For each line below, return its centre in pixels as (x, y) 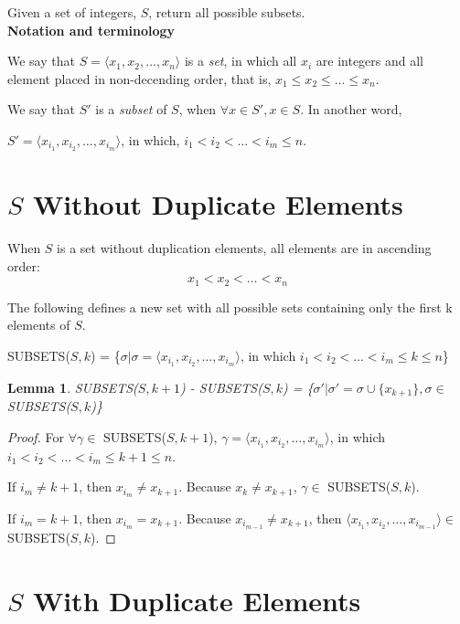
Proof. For (36, 436)
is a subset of (131, 109)
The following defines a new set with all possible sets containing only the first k (230, 307)
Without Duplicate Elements (218, 204)
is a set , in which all (241, 61)
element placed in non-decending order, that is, (139, 78)
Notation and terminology (91, 30)
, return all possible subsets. (227, 12)
